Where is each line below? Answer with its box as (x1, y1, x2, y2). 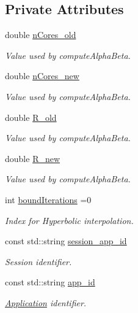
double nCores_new (5, 69, 79, 82)
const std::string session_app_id (5, 234, 127, 247)
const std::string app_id (5, 276, 95, 288)
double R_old (5, 110, 57, 123)
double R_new (5, 152, 60, 164)
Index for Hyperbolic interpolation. (5, 214, 134, 226)
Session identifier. (5, 255, 72, 268)
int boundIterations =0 (5, 193, 92, 206)
